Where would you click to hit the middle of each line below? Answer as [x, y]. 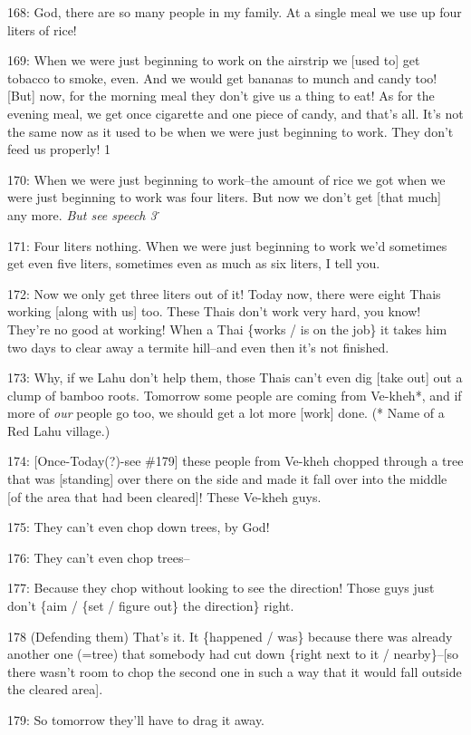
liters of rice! [42, 29]
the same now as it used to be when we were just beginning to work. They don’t [231, 131]
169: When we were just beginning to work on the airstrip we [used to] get [214, 60]
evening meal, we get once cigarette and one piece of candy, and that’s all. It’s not [235, 113]
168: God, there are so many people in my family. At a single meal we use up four [235, 12]
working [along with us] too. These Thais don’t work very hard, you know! [214, 311]
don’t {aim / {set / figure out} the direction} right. [151, 606]
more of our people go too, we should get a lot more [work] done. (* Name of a [226, 413]
